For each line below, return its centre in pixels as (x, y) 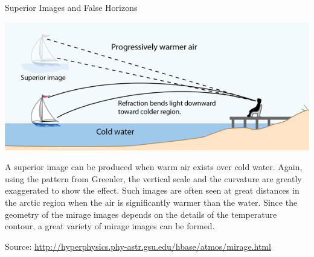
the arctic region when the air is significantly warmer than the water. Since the (151, 202)
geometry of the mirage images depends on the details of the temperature (141, 214)
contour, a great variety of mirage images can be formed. (110, 226)
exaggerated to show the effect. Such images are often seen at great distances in (152, 190)
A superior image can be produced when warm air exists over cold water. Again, (154, 167)
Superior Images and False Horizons (71, 7)
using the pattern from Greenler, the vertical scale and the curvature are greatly (153, 178)
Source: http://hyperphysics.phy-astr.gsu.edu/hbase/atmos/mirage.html (138, 246)
